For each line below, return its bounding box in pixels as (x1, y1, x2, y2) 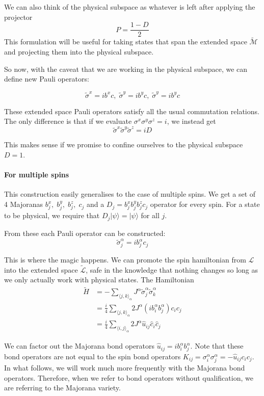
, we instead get (167, 116, 216, 126)
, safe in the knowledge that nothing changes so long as (86, 264, 258, 275)
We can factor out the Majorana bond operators (4, 340, 155, 351)
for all (141, 210, 160, 221)
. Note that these (190, 340, 244, 351)
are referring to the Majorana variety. (4, 382, 121, 393)
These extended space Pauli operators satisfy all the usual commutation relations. (4, 105, 259, 116)
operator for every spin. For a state (150, 199, 260, 209)
